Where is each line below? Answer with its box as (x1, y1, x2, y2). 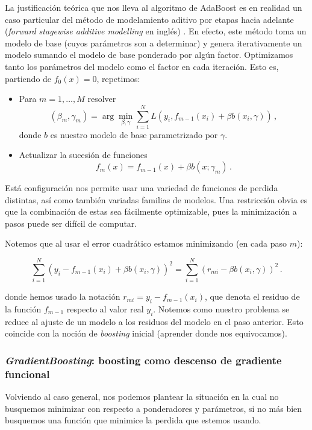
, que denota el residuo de (204, 290, 300, 303)
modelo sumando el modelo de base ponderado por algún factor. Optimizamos (5, 48, 293, 61)
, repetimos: (96, 72, 140, 84)
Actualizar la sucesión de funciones (19, 148, 148, 161)
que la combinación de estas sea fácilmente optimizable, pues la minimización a (5, 205, 297, 218)
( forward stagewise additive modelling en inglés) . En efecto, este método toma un (5, 25, 307, 37)
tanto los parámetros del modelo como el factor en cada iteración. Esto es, (5, 60, 279, 72)
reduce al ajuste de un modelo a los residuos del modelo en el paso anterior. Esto (5, 315, 304, 327)
